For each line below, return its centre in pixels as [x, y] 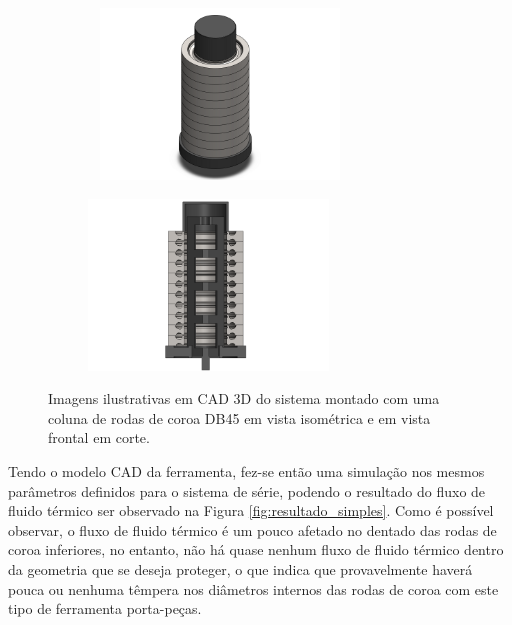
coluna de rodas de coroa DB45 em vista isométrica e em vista [239, 417]
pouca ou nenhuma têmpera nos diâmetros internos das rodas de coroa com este [253, 588]
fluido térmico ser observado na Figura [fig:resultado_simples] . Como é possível [251, 510]
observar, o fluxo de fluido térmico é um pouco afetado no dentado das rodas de [252, 529]
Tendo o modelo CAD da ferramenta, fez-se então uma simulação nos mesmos [246, 470]
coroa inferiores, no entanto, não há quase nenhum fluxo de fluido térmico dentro [256, 549]
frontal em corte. [99, 437]
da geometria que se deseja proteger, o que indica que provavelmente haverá [240, 568]
